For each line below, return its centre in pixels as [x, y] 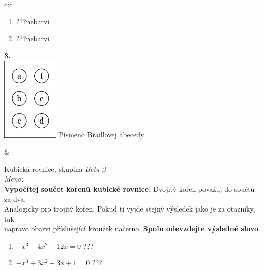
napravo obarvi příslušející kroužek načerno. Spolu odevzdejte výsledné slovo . [132, 229]
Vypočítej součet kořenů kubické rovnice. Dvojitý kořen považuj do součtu [129, 188]
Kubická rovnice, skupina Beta [52, 169]
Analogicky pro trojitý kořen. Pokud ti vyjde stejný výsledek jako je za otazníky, [130, 209]
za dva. [15, 199]
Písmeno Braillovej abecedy [101, 134]
